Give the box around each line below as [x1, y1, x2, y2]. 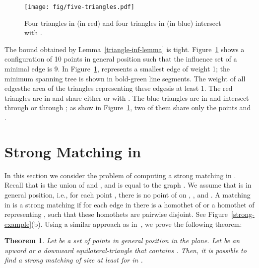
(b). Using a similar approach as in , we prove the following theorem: [31, 218, 242, 229]
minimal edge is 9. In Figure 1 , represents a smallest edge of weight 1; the [4, 64, 230, 74]
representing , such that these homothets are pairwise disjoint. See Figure [4, 209, 228, 219]
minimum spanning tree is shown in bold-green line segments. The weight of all [4, 73, 246, 83]
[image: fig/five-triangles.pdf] [24, 3, 134, 10]
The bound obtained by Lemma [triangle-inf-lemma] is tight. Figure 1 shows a [4, 44, 245, 54]
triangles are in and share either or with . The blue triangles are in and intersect [4, 92, 249, 103]
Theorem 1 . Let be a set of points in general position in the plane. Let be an [4, 235, 240, 246]
